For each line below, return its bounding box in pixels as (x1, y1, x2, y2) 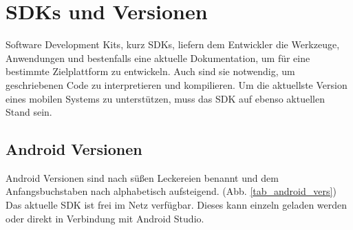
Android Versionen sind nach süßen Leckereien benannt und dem (6, 170, 279, 185)
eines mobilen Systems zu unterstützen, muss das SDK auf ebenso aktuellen (6, 91, 325, 105)
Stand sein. (6, 105, 52, 119)
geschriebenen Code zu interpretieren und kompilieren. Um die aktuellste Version (6, 77, 347, 92)
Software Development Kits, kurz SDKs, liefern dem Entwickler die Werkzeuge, (6, 37, 340, 52)
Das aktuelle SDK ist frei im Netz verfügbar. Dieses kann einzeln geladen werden (6, 198, 347, 212)
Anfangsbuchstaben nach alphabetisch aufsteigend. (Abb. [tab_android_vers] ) (6, 184, 336, 198)
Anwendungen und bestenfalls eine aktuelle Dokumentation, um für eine (6, 50, 310, 65)
